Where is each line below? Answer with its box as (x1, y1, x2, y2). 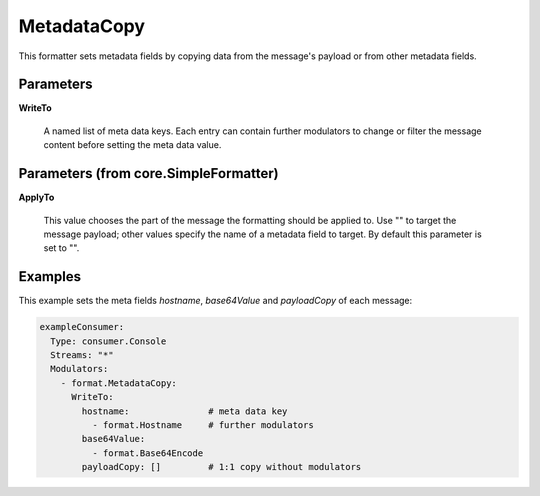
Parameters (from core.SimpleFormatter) (18, 165, 279, 182)
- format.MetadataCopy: (60, 377, 177, 389)
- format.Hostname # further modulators (91, 419, 314, 430)
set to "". (43, 242, 80, 254)
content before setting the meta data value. (43, 139, 222, 151)
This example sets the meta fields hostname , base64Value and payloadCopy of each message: (18, 295, 413, 307)
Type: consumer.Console (50, 335, 167, 347)
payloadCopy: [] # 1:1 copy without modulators (81, 461, 362, 473)
